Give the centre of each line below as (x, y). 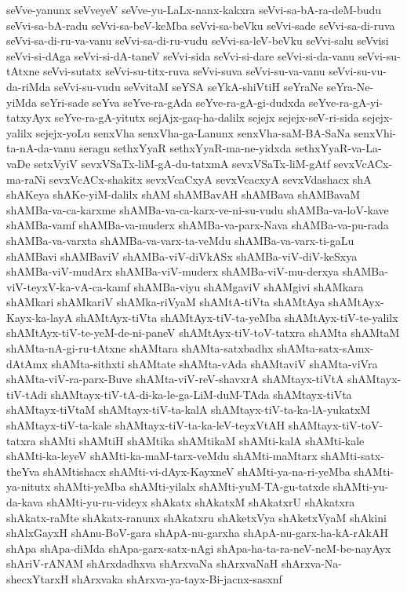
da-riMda (29, 86)
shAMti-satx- (352, 456)
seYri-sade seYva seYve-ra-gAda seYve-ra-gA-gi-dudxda (173, 102)
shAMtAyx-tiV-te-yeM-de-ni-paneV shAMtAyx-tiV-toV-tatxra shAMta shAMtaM (203, 333)
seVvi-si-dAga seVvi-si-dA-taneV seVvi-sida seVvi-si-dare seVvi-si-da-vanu (181, 55)
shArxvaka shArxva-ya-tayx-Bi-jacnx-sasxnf (177, 578)
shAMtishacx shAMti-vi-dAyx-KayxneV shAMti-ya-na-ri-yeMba (197, 471)
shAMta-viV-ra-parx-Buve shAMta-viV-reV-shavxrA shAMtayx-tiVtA (175, 379)
